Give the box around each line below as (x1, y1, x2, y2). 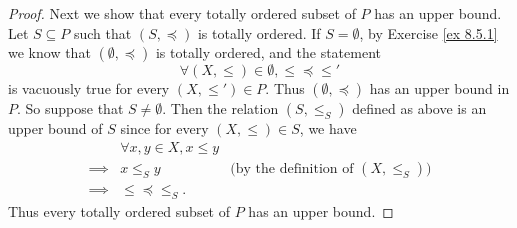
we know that (8, 42, 91, 63)
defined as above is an (352, 98, 487, 119)
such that (73, 22, 132, 43)
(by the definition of (230, 161, 354, 176)
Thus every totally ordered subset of (8, 200, 231, 221)
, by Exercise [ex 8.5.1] (359, 22, 498, 43)
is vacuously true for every (8, 78, 170, 99)
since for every (120, 118, 209, 139)
